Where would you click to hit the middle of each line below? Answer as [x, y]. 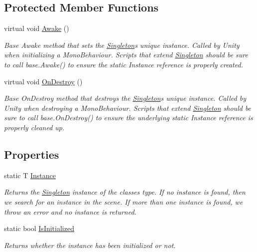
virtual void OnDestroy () [43, 81]
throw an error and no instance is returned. [70, 211]
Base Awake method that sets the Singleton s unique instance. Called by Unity [122, 45]
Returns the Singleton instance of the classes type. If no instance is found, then [125, 192]
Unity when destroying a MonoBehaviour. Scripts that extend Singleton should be [128, 108]
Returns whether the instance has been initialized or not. [90, 245]
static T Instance [30, 175]
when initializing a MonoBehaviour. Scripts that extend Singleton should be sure [126, 55]
